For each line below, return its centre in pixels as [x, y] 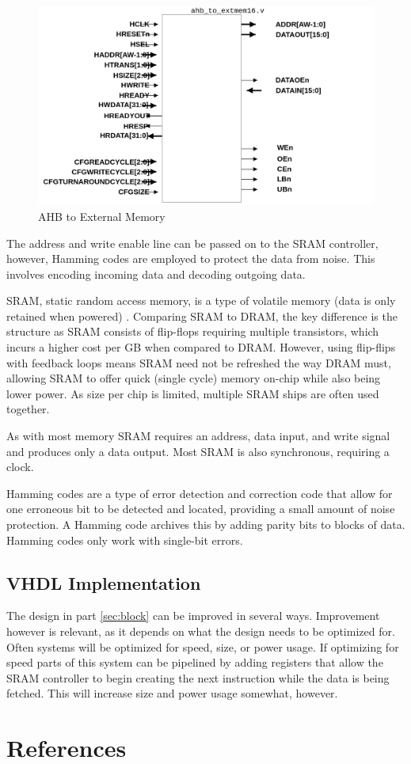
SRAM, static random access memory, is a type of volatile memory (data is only [201, 300]
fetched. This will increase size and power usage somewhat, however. [172, 693]
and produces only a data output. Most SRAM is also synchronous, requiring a [198, 451]
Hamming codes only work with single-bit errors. [125, 540]
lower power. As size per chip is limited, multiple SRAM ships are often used [193, 393]
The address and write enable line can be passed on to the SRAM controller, [192, 243]
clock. [20, 467]
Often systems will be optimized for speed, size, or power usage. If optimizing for [203, 646]
